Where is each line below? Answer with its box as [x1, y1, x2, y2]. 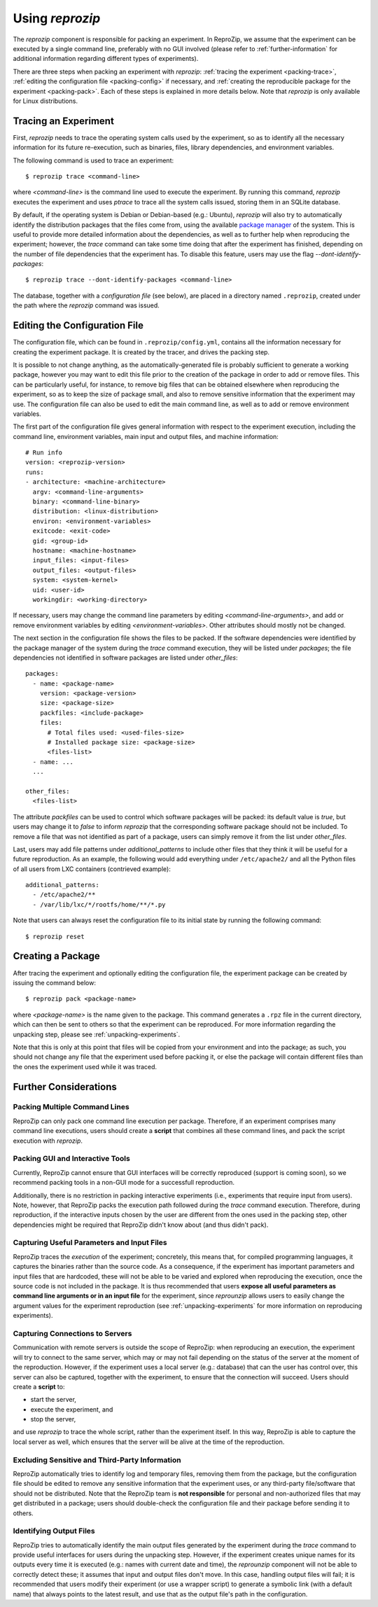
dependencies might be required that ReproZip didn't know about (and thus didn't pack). [13, 1220, 269, 1229]
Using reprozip [13, 11, 101, 26]
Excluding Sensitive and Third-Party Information [13, 1455, 181, 1465]
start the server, [30, 1396, 77, 1404]
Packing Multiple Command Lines [13, 1102, 129, 1112]
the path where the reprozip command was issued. [13, 301, 160, 309]
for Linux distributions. [13, 97, 78, 105]
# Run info [25, 449, 63, 457]
